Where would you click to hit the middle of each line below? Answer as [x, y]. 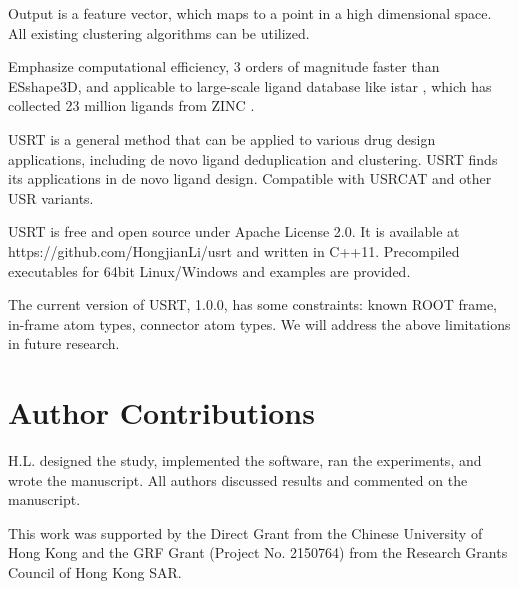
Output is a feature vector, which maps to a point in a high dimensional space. [250, 13]
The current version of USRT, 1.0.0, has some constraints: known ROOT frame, [253, 304]
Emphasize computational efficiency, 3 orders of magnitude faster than [224, 66]
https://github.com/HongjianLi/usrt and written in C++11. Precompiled [234, 250]
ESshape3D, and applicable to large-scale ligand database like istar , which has [250, 85]
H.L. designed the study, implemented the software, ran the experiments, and [245, 460]
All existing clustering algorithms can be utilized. [159, 32]
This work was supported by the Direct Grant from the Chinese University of [245, 532]
